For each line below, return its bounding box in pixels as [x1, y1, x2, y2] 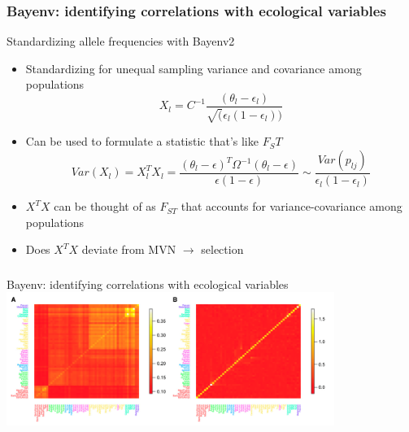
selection [201, 241, 244, 258]
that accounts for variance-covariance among [181, 198, 402, 215]
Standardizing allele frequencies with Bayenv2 [7, 33, 235, 50]
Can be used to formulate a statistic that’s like [25, 133, 259, 150]
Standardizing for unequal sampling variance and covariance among [25, 59, 362, 76]
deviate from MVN [81, 241, 176, 258]
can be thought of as [54, 198, 156, 215]
